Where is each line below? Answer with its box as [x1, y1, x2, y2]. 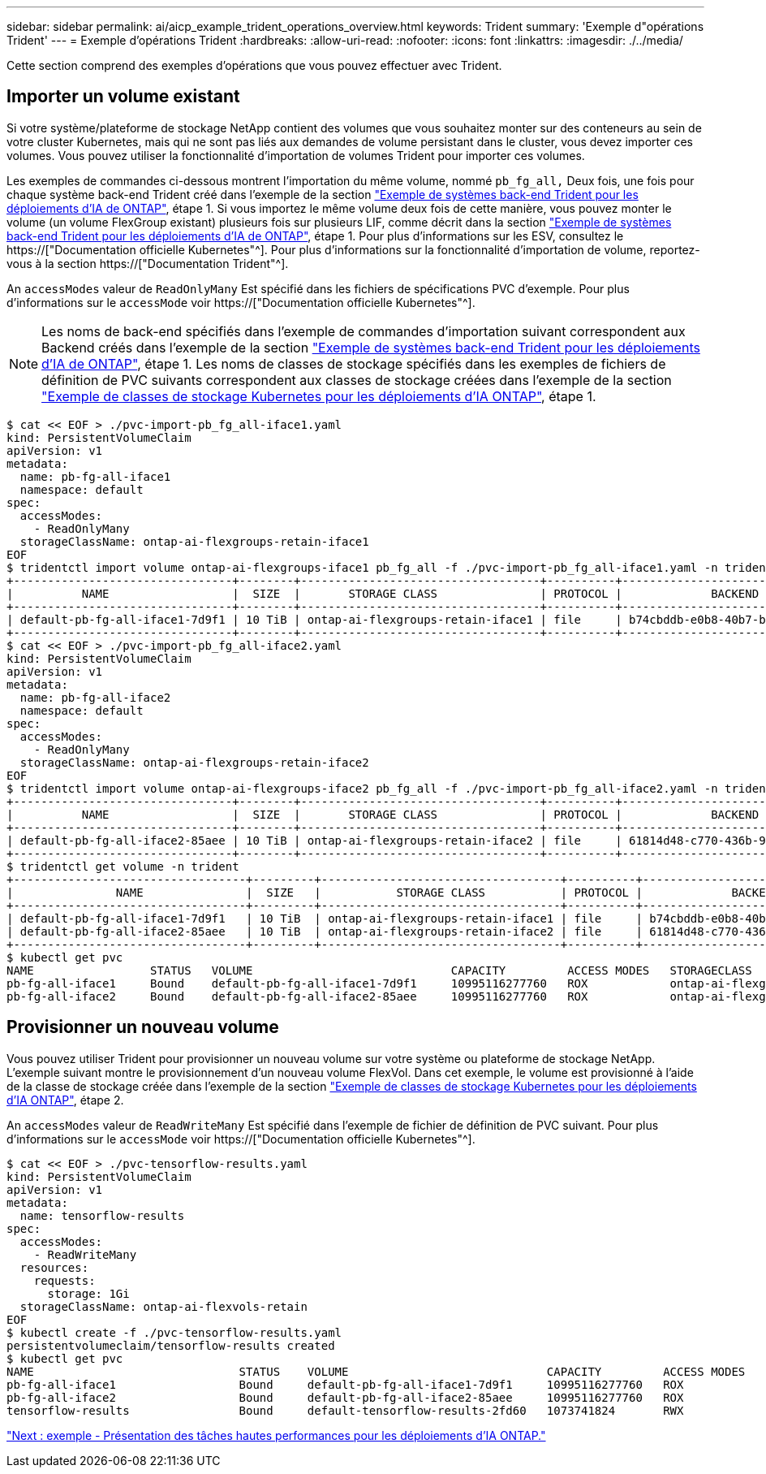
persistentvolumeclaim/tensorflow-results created [6, 1338, 335, 1352]
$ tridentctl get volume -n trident [6, 859, 239, 873]
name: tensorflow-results [19, 1208, 185, 1222]
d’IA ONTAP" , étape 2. [6, 1092, 124, 1107]
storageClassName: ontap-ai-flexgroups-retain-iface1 [19, 534, 369, 548]
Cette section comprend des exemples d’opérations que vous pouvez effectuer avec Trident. [6, 58, 502, 72]
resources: [19, 1260, 89, 1274]
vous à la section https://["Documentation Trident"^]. [6, 256, 289, 270]
